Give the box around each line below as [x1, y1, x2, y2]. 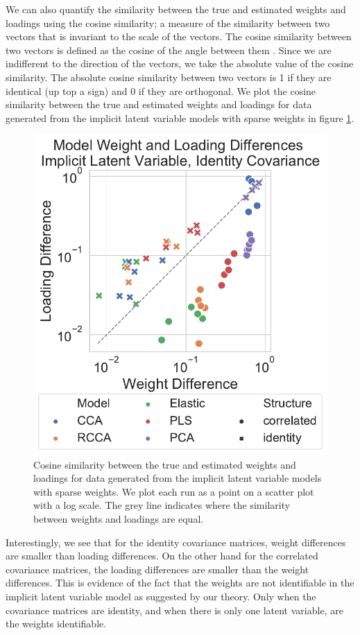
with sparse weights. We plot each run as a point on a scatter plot [33, 484, 314, 498]
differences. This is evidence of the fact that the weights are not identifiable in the [6, 575, 354, 590]
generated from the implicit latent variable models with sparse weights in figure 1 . [6, 110, 354, 125]
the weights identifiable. [6, 616, 107, 631]
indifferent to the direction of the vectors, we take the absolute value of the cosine [6, 56, 354, 71]
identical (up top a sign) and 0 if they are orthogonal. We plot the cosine [6, 83, 316, 98]
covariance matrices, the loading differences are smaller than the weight [6, 562, 309, 576]
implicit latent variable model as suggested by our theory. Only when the [6, 589, 316, 603]
